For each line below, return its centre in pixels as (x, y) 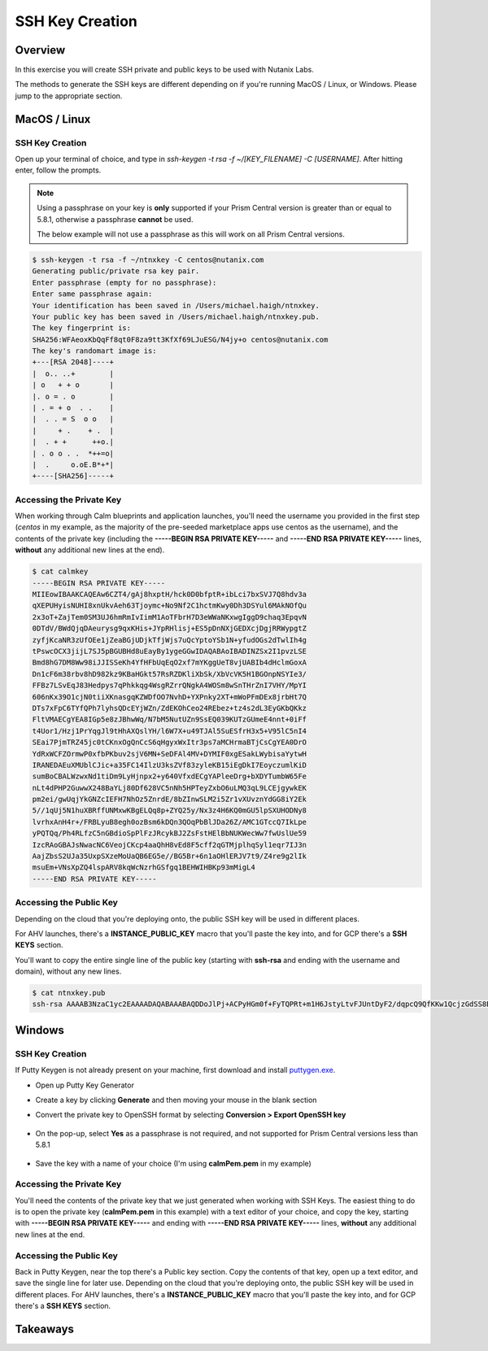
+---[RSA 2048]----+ (73, 362)
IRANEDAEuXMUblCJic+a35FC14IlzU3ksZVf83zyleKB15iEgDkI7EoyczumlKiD (170, 765)
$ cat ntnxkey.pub (69, 993)
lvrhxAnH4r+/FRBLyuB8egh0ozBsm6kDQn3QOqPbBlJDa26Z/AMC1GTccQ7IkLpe (170, 822)
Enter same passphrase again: (92, 294)
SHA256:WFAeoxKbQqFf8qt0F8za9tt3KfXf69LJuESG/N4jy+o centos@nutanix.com (180, 339)
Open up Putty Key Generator (85, 1085)
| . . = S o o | (73, 419)
